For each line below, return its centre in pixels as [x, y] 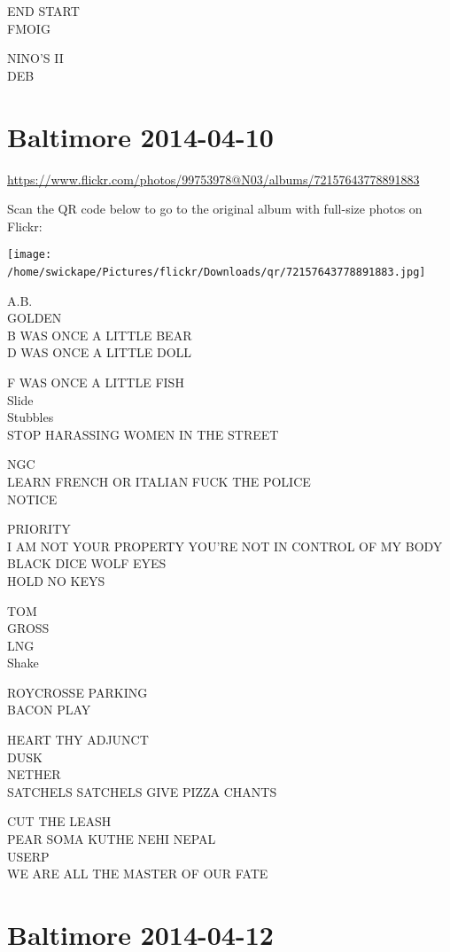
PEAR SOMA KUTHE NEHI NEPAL [112, 839]
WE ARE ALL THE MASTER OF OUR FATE [138, 874]
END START [43, 11]
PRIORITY [39, 529]
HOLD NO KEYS [56, 580]
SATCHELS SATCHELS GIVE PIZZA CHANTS [142, 791]
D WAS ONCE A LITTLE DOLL [100, 352]
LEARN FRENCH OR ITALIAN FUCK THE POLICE [159, 481]
